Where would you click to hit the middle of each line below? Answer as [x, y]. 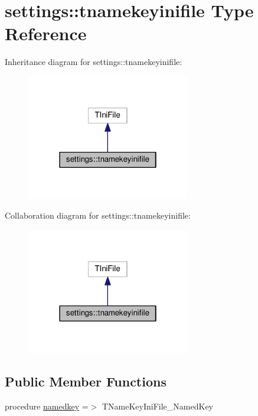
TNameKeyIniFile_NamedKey [157, 406]
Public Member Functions [86, 381]
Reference [46, 33]
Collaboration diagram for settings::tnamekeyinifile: [98, 215]
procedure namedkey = [47, 406]
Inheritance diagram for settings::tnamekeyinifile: [94, 62]
